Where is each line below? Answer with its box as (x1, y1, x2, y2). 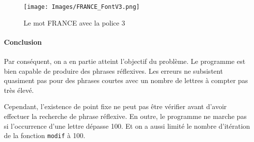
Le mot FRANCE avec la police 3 (24, 17, 125, 28)
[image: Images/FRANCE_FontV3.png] (24, 3, 140, 10)
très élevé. (4, 85, 34, 95)
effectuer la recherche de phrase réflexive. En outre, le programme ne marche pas (4, 111, 247, 121)
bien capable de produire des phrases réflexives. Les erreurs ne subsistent (4, 65, 223, 76)
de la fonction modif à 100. (4, 130, 85, 141)
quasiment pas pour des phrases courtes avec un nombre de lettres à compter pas (4, 75, 248, 85)
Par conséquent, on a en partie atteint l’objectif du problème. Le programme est (4, 56, 246, 66)
